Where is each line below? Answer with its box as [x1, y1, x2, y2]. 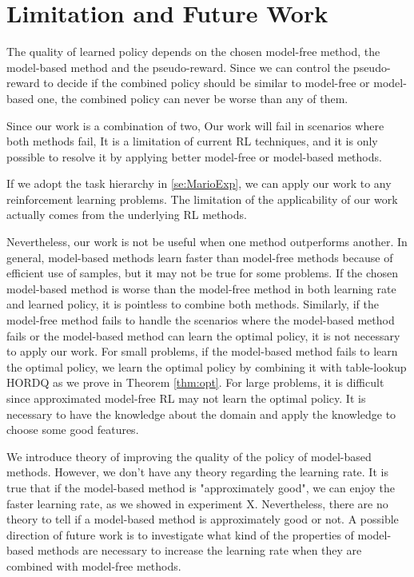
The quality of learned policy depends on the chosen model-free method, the [6, 43, 380, 60]
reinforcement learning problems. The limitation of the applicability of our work [6, 190, 398, 207]
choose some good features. [6, 421, 139, 438]
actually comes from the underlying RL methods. [6, 206, 247, 223]
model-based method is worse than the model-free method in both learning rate [6, 280, 396, 296]
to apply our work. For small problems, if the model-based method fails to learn [6, 343, 398, 360]
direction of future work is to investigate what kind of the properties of [6, 526, 354, 543]
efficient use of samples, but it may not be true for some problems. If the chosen [6, 265, 399, 281]
